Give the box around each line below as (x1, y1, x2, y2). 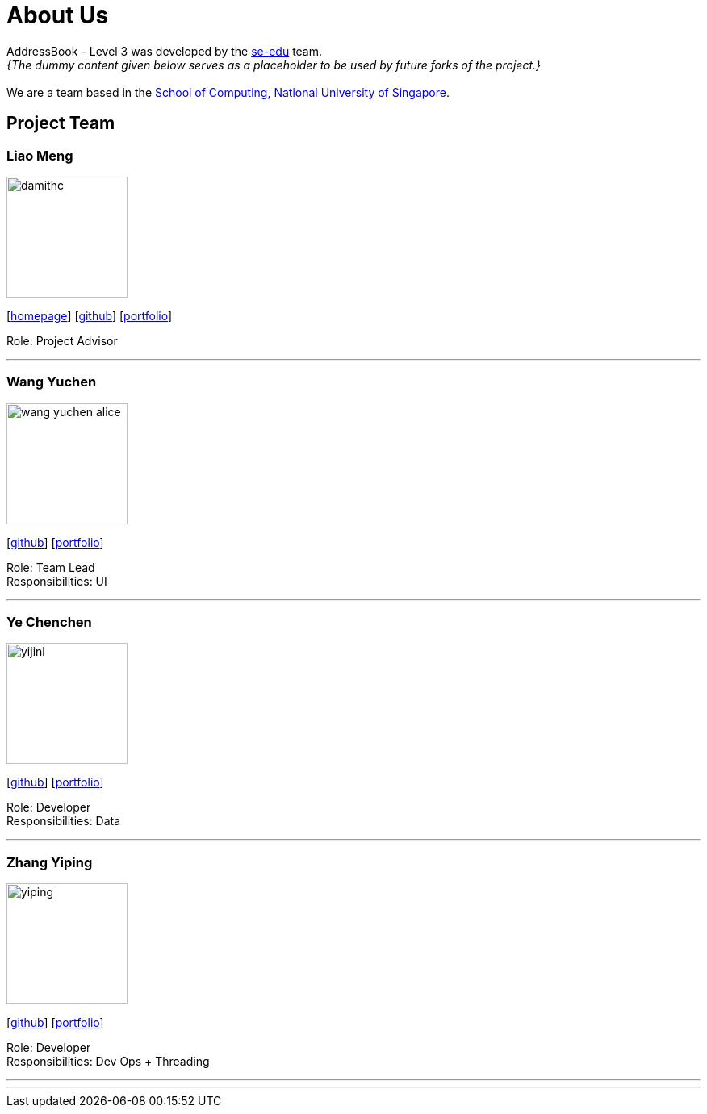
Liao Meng (6, 147, 73, 164)
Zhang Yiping (6, 853, 93, 870)
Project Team (6, 113, 115, 134)
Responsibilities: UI (6, 574, 107, 588)
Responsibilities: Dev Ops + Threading (6, 1054, 210, 1069)
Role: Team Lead (6, 560, 95, 574)
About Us (6, 2, 109, 29)
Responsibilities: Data (6, 814, 121, 828)
